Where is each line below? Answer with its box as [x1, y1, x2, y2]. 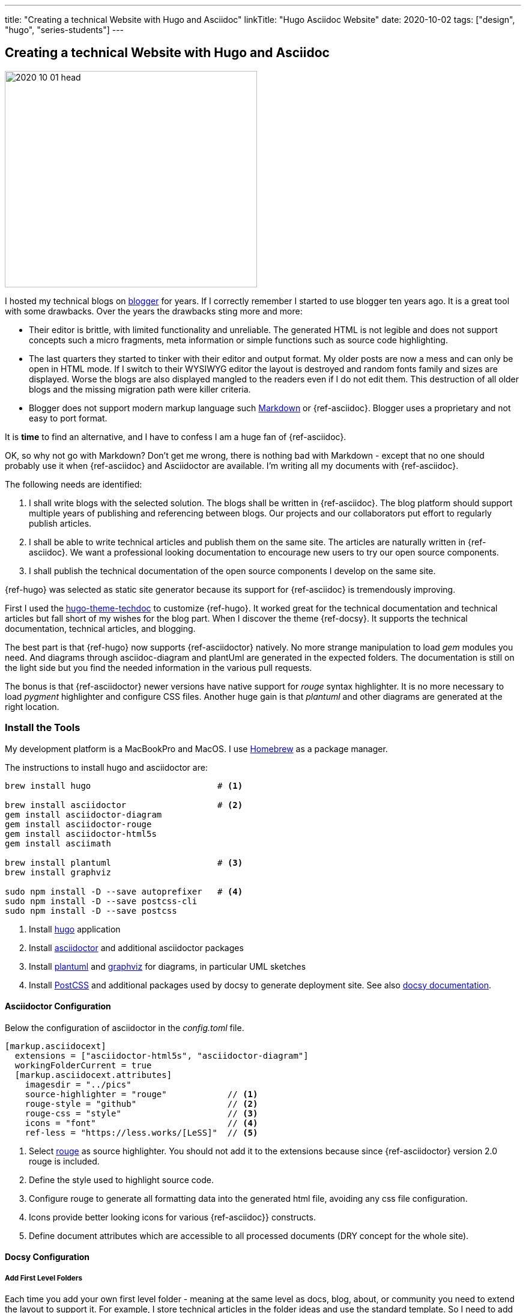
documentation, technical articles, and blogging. [5, 623, 196, 634]
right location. [5, 701, 59, 712]
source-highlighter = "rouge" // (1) [25, 1089, 258, 1099]
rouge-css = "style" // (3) [25, 1108, 258, 1118]
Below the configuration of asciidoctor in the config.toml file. [5, 1022, 244, 1033]
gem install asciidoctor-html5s [5, 828, 157, 839]
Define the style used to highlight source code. [29, 1174, 214, 1185]
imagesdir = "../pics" [25, 1079, 131, 1089]
